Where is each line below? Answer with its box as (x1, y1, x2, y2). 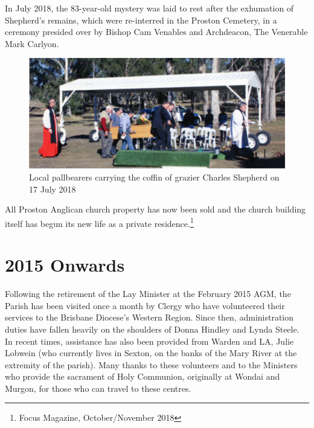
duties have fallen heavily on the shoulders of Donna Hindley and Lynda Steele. (5, 322, 300, 335)
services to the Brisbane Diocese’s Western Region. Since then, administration (5, 311, 294, 324)
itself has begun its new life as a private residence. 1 (5, 215, 194, 229)
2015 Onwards (5, 252, 125, 277)
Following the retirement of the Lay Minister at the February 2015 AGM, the (5, 287, 291, 300)
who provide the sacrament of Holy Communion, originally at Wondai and (5, 370, 280, 383)
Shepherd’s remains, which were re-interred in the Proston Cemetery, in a (5, 13, 277, 26)
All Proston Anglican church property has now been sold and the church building (5, 203, 306, 216)
